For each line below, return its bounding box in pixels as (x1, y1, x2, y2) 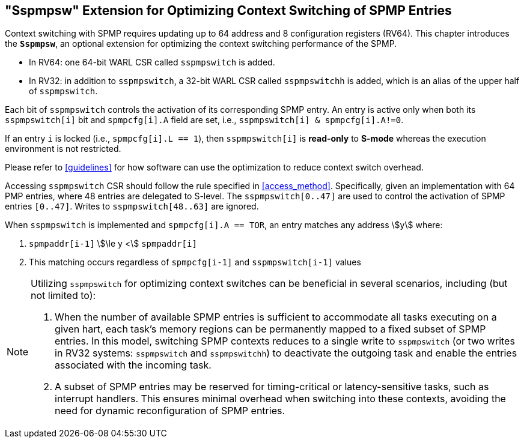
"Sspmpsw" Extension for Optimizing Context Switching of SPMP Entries (5, 3, 452, 18)
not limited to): (31, 289, 96, 302)
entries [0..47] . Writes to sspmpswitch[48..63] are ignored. (5, 201, 259, 212)
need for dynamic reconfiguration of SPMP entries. (55, 405, 285, 417)
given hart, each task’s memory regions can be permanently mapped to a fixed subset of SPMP (55, 323, 486, 336)
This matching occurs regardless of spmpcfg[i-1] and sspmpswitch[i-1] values (29, 257, 361, 268)
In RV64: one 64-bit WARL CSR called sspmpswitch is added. (29, 57, 275, 68)
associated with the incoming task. (55, 359, 212, 372)
